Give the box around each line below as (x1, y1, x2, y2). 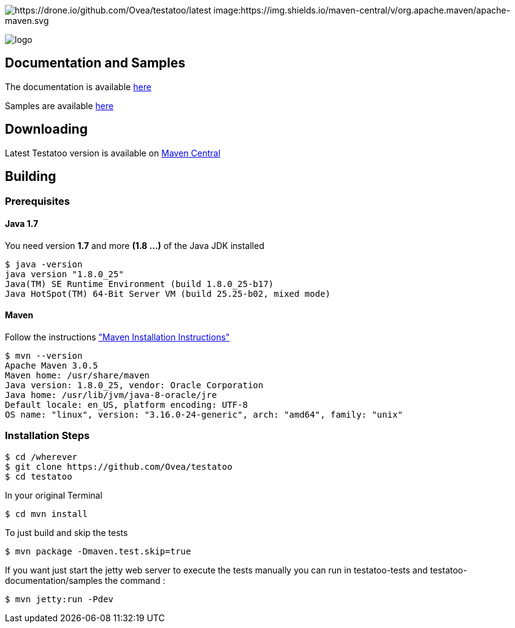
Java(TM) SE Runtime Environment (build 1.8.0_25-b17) (5, 278, 274, 289)
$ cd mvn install (5, 508, 88, 519)
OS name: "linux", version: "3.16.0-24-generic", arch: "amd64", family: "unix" (5, 409, 403, 419)
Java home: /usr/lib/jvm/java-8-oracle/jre (5, 389, 217, 400)
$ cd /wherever (5, 451, 78, 462)
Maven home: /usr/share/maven (5, 370, 150, 380)
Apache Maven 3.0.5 (5, 360, 98, 370)
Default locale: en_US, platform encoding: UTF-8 (5, 399, 248, 410)
